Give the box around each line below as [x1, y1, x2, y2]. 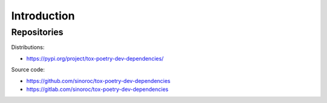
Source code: [11, 66, 45, 73]
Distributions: [11, 44, 45, 51]
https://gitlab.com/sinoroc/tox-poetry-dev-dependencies [26, 85, 169, 93]
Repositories [11, 27, 64, 38]
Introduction [11, 9, 75, 22]
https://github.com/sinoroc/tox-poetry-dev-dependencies [26, 77, 171, 84]
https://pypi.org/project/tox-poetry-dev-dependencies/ [26, 55, 164, 62]
